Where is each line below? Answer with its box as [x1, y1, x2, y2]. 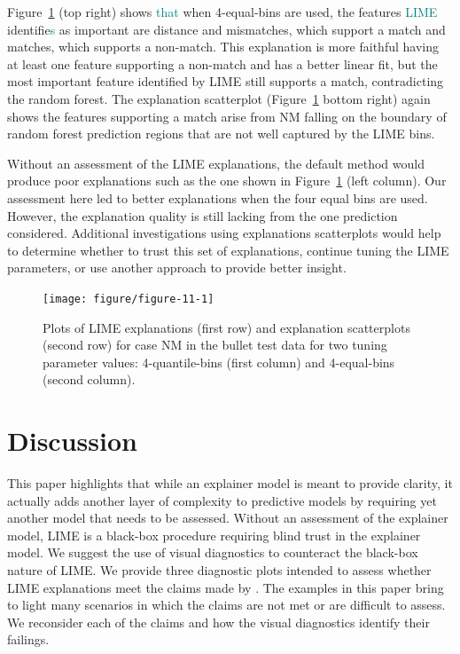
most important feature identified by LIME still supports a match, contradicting [7, 72, 444, 91]
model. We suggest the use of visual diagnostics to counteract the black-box [7, 543, 418, 562]
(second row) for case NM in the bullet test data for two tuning [43, 335, 387, 354]
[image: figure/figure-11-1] [43, 292, 214, 305]
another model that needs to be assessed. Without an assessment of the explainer [7, 508, 448, 527]
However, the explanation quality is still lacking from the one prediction [7, 206, 398, 225]
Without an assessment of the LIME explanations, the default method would [7, 154, 425, 172]
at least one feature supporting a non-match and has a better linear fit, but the [7, 54, 438, 73]
